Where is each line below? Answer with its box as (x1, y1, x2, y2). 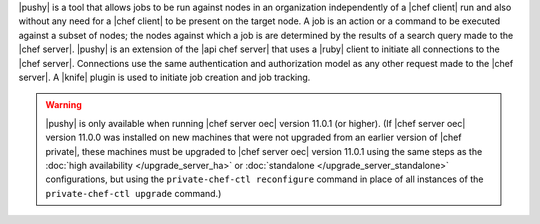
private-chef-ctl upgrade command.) (45, 187, 222, 199)
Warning (45, 99, 82, 111)
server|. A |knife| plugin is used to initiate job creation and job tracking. (18, 71, 311, 83)
